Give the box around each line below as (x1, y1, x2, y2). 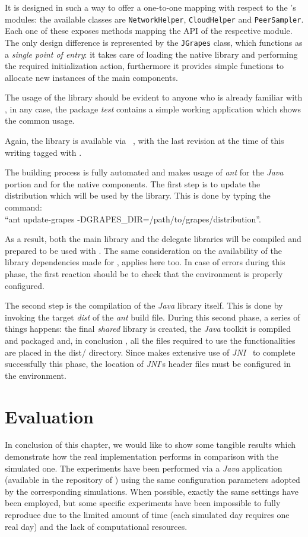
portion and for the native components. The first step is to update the (5, 177, 261, 190)
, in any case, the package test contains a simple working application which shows (5, 102, 301, 115)
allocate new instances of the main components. (5, 71, 178, 83)
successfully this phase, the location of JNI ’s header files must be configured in (5, 357, 291, 370)
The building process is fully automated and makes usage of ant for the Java (5, 166, 284, 178)
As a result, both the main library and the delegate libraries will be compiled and (5, 233, 301, 245)
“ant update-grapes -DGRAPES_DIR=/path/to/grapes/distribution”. (5, 212, 261, 225)
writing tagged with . (5, 146, 82, 158)
